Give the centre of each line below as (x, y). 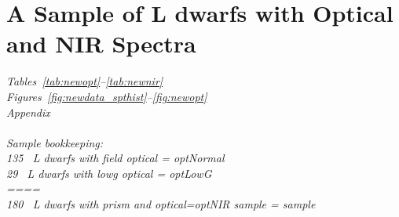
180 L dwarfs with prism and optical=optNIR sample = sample (161, 204)
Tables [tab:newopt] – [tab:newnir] (85, 81)
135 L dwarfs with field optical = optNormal (115, 158)
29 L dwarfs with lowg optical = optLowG (109, 173)
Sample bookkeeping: (55, 142)
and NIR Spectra (101, 43)
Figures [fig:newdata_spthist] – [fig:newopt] (107, 96)
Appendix (28, 112)
